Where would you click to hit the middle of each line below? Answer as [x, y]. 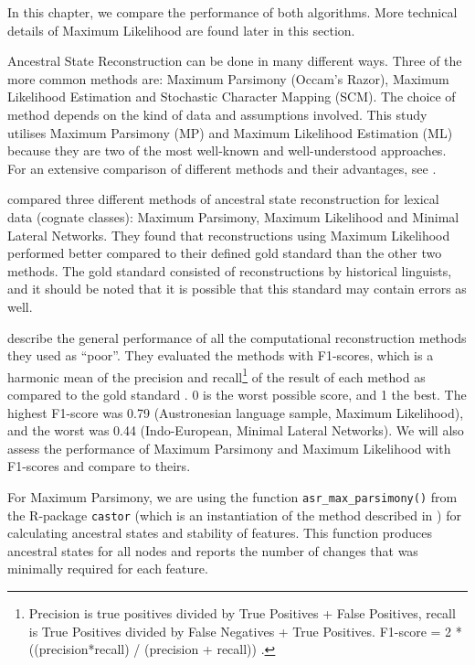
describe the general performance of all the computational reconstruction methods [237, 337]
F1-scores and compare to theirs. [99, 466]
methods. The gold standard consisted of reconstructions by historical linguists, [230, 270]
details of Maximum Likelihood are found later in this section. [181, 30]
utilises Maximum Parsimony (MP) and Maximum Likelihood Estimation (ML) [230, 132]
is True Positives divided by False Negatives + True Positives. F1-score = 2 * [245, 631]
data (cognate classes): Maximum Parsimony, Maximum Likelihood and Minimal [233, 216]
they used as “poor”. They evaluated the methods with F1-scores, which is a [221, 355]
